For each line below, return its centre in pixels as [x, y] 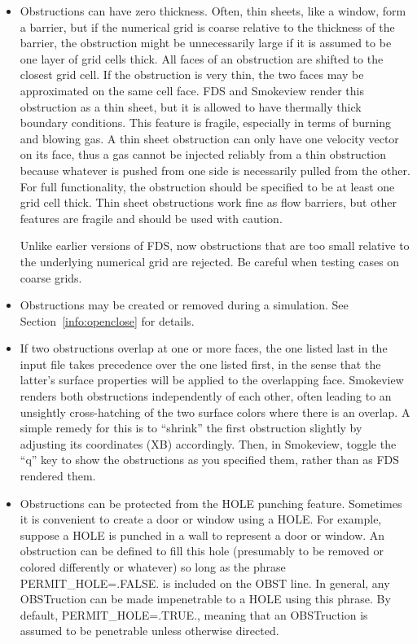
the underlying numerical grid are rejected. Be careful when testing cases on [210, 261]
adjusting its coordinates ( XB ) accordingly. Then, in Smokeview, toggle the [208, 443]
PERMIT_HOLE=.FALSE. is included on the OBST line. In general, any [205, 583]
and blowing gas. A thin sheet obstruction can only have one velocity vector [209, 138]
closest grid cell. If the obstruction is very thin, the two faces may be [192, 74]
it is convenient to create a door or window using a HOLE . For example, [201, 519]
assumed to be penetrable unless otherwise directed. [149, 631]
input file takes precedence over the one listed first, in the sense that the [200, 364]
